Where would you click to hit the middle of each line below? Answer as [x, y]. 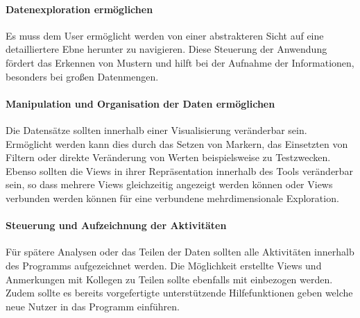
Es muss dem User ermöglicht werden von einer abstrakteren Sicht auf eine [165, 35]
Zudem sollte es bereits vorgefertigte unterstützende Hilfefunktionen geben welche [179, 293]
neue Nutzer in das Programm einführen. [93, 306]
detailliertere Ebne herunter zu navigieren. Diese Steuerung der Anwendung [166, 49]
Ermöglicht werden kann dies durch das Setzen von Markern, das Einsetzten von [177, 143]
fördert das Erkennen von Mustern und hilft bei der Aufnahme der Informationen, [180, 62]
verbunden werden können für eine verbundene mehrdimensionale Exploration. [172, 198]
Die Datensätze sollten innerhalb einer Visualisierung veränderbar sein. [156, 129]
